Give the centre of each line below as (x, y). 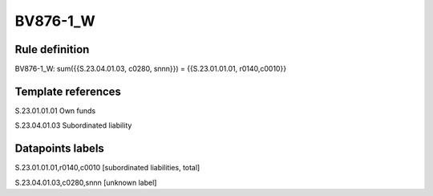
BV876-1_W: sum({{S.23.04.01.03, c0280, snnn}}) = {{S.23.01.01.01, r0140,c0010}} (151, 69)
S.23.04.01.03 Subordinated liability (73, 125)
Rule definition (52, 49)
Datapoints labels (59, 149)
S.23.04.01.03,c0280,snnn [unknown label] (86, 182)
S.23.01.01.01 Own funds (55, 110)
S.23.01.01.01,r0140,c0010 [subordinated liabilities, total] (107, 168)
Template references (68, 91)
